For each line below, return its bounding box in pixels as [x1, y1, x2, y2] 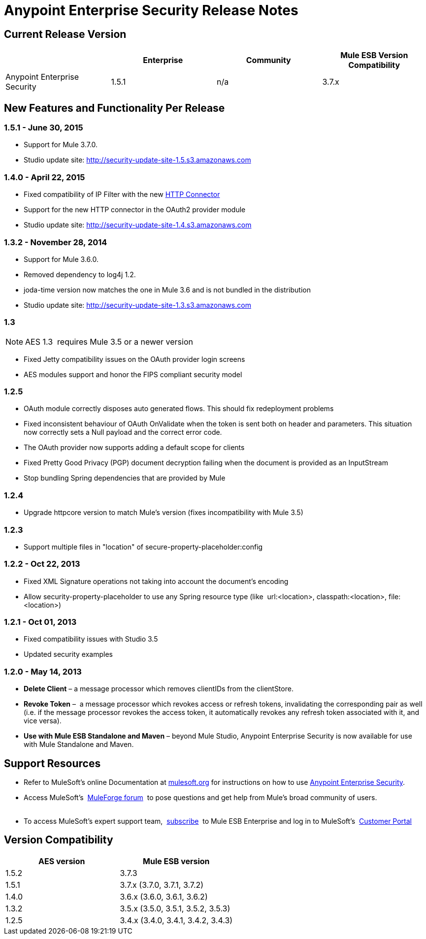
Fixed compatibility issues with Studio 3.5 [24, 635, 158, 644]
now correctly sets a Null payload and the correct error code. [24, 428, 222, 437]
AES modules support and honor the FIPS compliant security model [24, 370, 242, 379]
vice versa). [24, 716, 62, 725]
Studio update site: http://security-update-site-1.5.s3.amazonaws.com [24, 156, 251, 164]
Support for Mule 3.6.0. [24, 255, 99, 263]
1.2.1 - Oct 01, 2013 [4, 617, 77, 627]
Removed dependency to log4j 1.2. [24, 270, 136, 279]
